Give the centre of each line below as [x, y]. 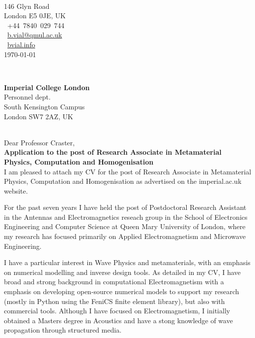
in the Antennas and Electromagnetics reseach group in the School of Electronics [126, 217]
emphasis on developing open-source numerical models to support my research [122, 291]
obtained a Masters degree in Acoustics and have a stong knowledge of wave [118, 320]
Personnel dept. [27, 97]
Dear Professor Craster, [39, 142]
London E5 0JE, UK [35, 16]
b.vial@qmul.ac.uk [35, 35]
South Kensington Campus [44, 106]
